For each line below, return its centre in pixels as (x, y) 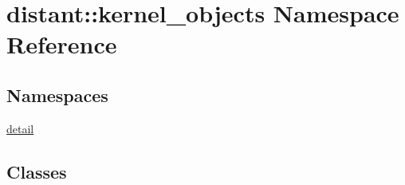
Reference (62, 44)
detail (20, 128)
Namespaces (57, 94)
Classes (37, 171)
